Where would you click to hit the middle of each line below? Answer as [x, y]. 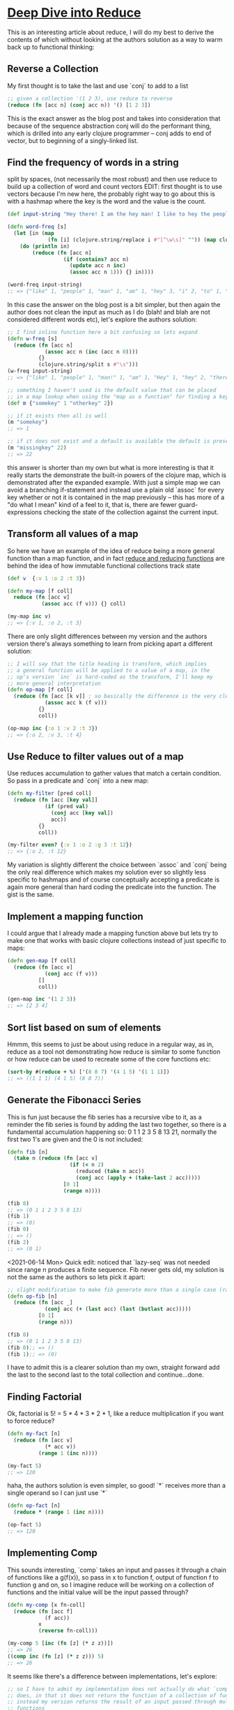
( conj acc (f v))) [71, 974]
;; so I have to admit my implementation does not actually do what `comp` [119, 1689]
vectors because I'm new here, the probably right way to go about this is [111, 194]
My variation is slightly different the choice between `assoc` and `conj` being [117, 865]
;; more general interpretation [54, 683]
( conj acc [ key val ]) [82, 813]
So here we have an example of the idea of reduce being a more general [111, 551]
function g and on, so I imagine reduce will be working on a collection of [111, 1584]
